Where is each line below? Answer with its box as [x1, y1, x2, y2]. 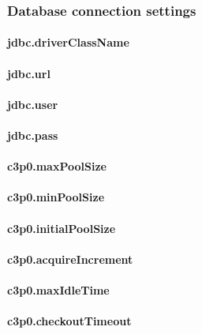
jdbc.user [7, 96, 58, 112]
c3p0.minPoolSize [7, 189, 105, 205]
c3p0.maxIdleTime [7, 281, 110, 298]
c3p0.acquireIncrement [7, 250, 133, 267]
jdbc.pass [7, 127, 58, 143]
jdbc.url [7, 65, 50, 81]
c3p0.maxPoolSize [7, 158, 107, 175]
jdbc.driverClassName [7, 34, 129, 51]
